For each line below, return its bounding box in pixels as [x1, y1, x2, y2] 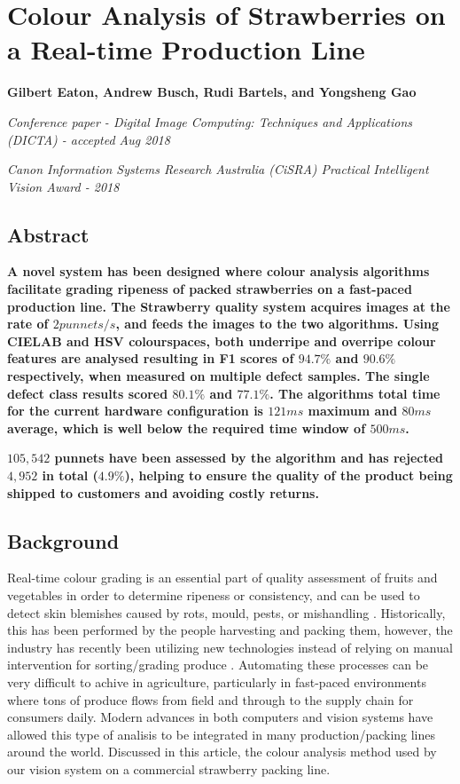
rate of [7, 314, 49, 333]
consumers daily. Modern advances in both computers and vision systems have [7, 708, 433, 726]
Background [7, 527, 120, 554]
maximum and [308, 401, 398, 420]
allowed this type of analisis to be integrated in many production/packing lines [7, 725, 436, 743]
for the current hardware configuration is [7, 401, 263, 420]
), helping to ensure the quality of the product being [124, 466, 453, 485]
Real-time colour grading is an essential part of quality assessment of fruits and [7, 568, 438, 587]
